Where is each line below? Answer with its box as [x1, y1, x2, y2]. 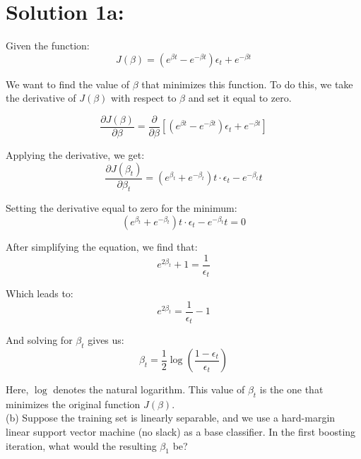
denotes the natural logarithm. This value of [53, 382, 245, 396]
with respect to [111, 90, 177, 105]
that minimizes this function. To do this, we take [141, 76, 353, 91]
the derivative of [6, 90, 76, 105]
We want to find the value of [6, 76, 129, 91]
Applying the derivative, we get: [6, 147, 145, 162]
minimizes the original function [6, 396, 141, 411]
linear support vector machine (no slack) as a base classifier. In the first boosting [6, 424, 356, 439]
